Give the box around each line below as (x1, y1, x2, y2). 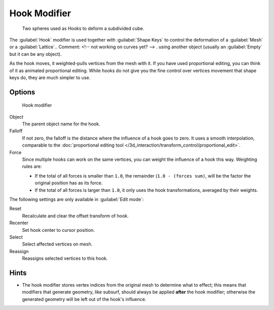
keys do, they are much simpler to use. (9, 74, 91, 81)
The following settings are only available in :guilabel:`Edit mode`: (9, 196, 144, 202)
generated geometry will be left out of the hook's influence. (22, 296, 147, 302)
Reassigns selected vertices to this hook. (22, 255, 108, 261)
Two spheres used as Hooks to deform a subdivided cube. (22, 25, 145, 31)
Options (9, 88, 36, 96)
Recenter (9, 220, 29, 226)
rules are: (22, 163, 42, 169)
